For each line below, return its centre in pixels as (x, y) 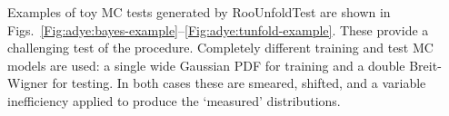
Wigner (28, 83)
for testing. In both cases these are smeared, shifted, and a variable (239, 83)
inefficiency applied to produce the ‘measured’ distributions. (174, 100)
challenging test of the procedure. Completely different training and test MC (220, 48)
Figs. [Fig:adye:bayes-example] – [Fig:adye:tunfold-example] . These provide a (218, 29)
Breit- (425, 65)
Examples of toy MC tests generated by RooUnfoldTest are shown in (199, 12)
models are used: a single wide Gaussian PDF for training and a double (206, 65)
